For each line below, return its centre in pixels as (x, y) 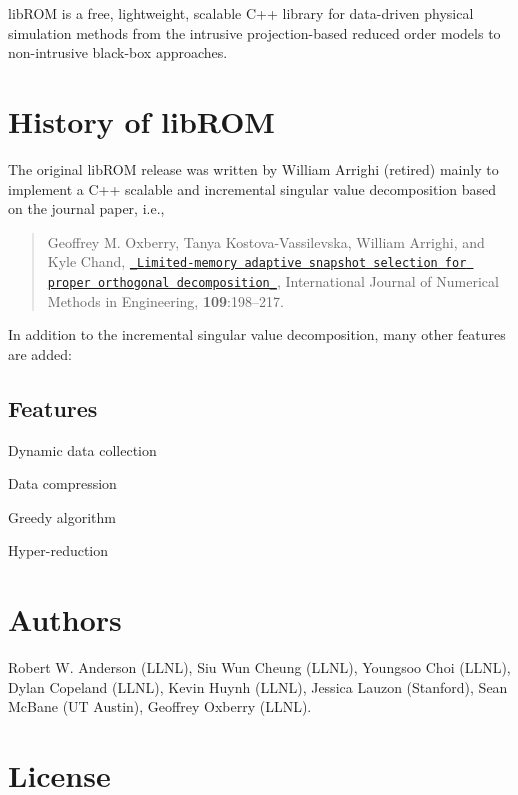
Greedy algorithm (62, 516)
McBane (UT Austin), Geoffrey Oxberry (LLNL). (160, 706)
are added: (40, 353)
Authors (65, 619)
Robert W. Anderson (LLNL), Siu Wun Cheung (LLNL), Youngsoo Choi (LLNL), (259, 667)
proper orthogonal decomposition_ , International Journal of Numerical (273, 280)
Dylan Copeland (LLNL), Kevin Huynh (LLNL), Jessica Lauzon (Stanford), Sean (258, 686)
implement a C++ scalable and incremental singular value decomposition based (252, 188)
